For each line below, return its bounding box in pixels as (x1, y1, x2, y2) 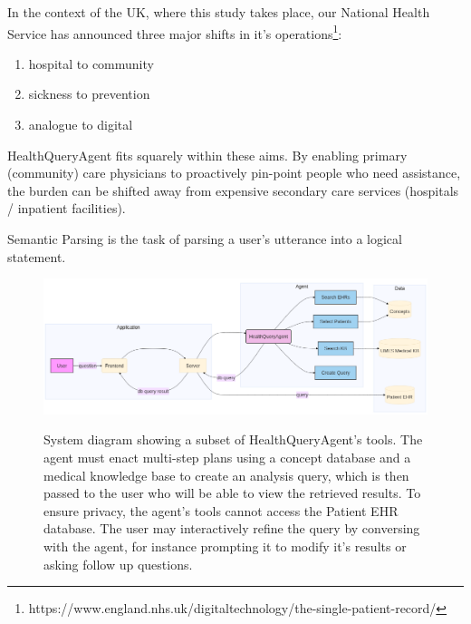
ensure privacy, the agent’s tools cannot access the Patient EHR (43, 501, 399, 520)
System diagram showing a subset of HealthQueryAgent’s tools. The (43, 430, 423, 449)
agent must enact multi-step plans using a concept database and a (43, 448, 411, 467)
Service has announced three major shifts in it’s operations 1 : (7, 21, 342, 43)
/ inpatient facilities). (7, 199, 126, 218)
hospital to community (28, 54, 154, 73)
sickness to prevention (28, 84, 150, 103)
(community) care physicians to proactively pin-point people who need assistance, (7, 163, 461, 182)
